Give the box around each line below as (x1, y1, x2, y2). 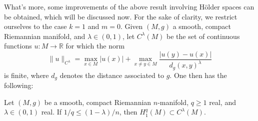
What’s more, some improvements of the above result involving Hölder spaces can (4, 1, 254, 11)
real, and (209, 96, 236, 107)
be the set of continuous (166, 30, 240, 41)
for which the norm (65, 40, 125, 51)
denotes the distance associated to (59, 69, 164, 80)
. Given (120, 21, 143, 31)
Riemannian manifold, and (4, 30, 85, 41)
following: (4, 80, 33, 90)
